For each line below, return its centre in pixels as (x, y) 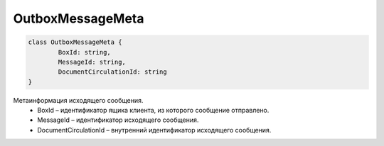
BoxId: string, (85, 52)
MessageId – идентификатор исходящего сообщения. (118, 120)
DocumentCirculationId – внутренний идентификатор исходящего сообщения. (154, 130)
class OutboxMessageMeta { (75, 42)
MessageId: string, (92, 62)
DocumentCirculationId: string (112, 72)
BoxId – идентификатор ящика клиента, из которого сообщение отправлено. (153, 111)
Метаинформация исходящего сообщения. (78, 100)
